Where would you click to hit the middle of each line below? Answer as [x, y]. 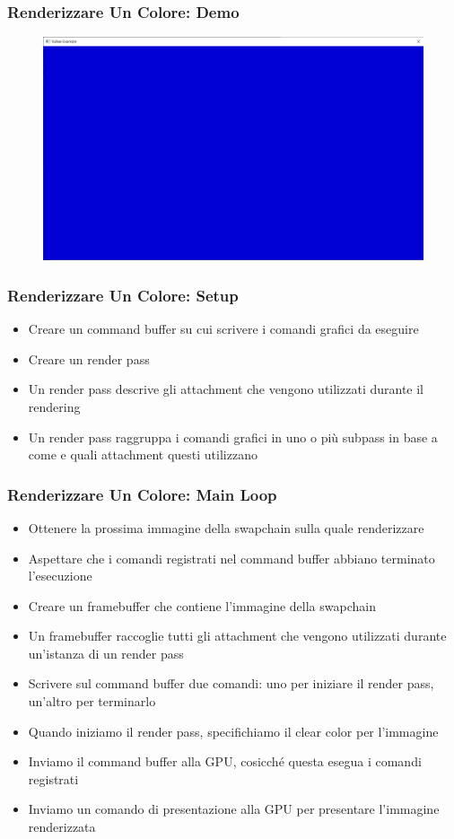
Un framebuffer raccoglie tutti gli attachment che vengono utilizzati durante [237, 636]
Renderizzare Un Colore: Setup [123, 295]
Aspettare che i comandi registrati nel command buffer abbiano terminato [231, 558]
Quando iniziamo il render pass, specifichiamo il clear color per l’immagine [233, 731]
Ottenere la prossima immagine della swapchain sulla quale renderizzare [226, 527]
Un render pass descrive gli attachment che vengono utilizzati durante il [226, 389]
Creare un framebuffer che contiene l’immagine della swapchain [202, 605]
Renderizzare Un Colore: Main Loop [142, 494]
